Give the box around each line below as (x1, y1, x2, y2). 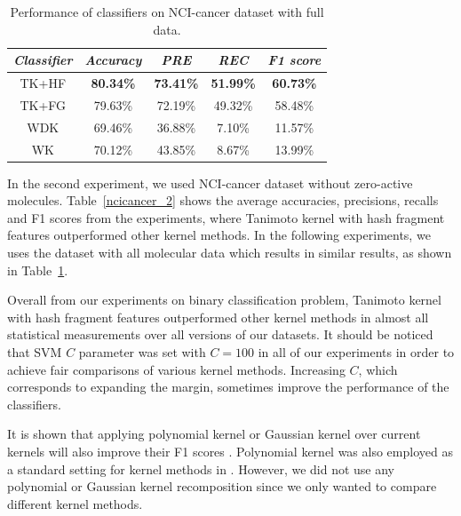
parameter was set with (78, 343, 206, 361)
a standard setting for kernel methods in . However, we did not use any (7, 459, 395, 478)
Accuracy (84, 51, 142, 69)
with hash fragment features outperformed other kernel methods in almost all (7, 307, 429, 326)
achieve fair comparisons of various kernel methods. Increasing (7, 360, 346, 378)
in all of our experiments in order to (258, 343, 455, 361)
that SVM (7, 343, 62, 361)
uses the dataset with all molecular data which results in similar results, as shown (7, 243, 452, 262)
